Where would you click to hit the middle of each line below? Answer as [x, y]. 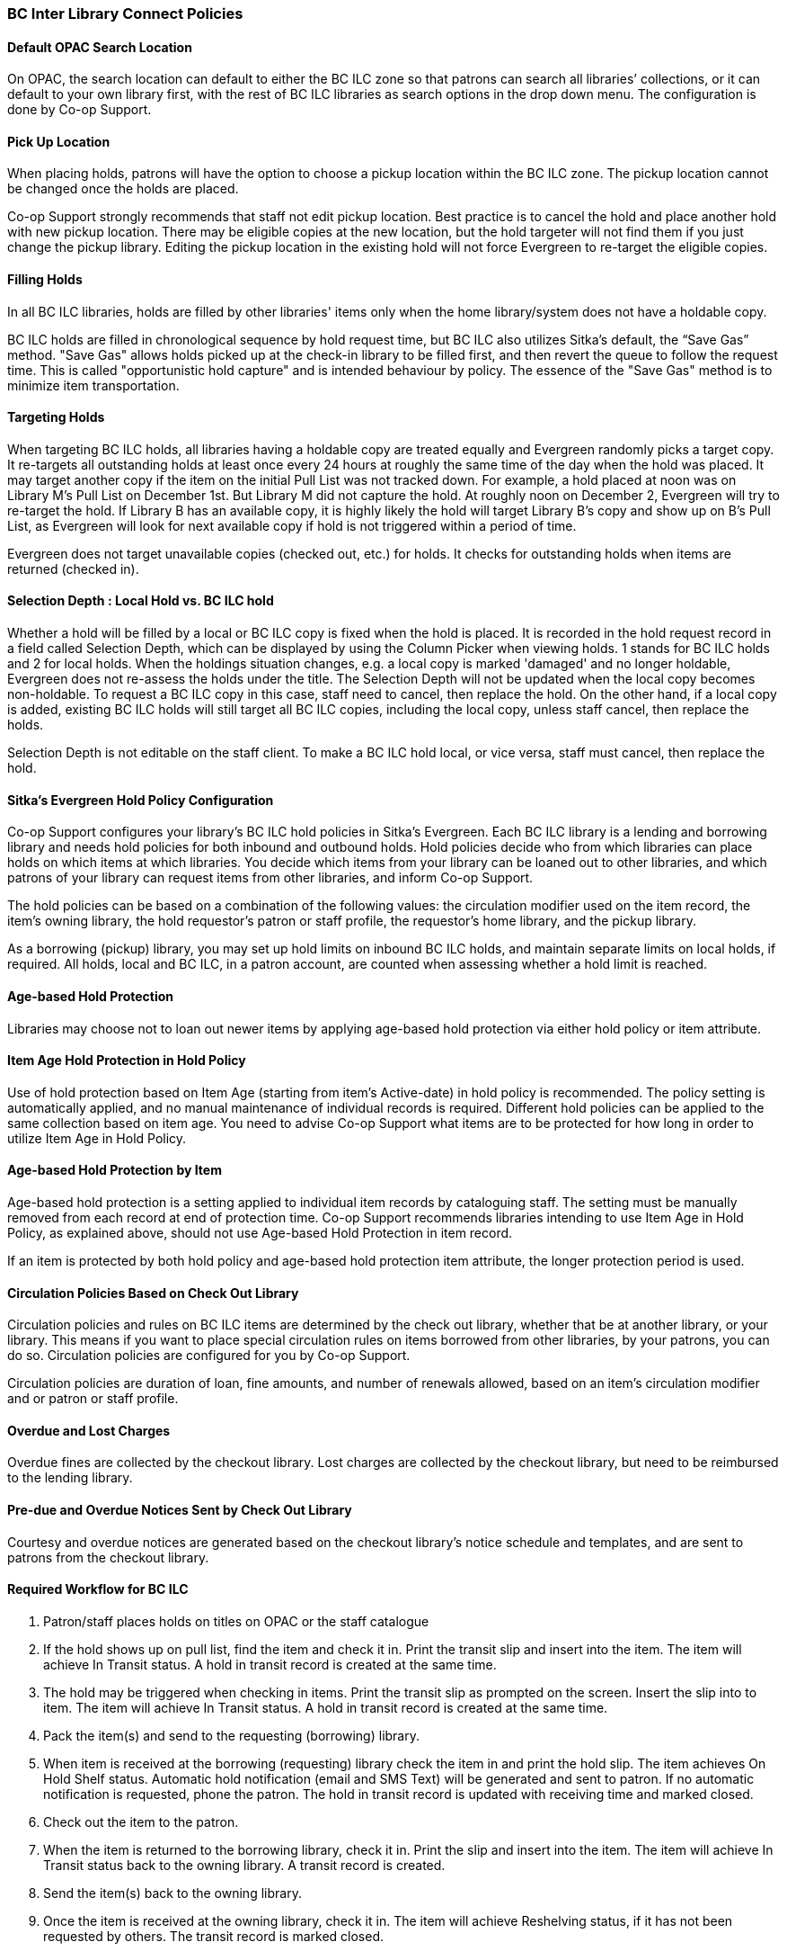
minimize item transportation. [93, 385]
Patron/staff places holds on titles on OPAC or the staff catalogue [236, 1621]
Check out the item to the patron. [141, 1821]
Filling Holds [45, 280]
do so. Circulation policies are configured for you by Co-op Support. [209, 1356]
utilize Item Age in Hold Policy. [97, 1138]
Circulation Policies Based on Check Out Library [153, 1293]
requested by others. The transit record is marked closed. [214, 1936]
